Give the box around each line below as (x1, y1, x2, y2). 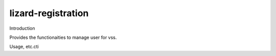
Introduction (9, 25, 35, 31)
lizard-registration (9, 8, 89, 19)
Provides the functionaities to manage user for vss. (9, 34, 117, 40)
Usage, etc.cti (9, 43, 39, 50)
